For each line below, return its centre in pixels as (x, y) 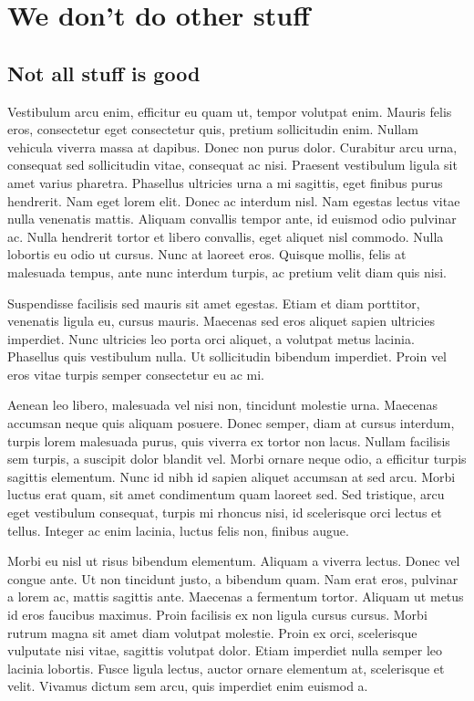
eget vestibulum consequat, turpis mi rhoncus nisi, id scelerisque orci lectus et (225, 513)
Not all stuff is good (104, 73)
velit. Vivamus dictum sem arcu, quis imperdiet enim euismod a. (188, 686)
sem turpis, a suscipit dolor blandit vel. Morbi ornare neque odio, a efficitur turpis (237, 459)
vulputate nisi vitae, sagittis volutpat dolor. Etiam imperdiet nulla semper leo (225, 650)
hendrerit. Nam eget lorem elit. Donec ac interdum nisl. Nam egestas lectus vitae (234, 200)
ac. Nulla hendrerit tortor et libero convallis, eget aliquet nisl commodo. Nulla (226, 236)
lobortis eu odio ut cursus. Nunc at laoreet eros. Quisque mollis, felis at (207, 254)
